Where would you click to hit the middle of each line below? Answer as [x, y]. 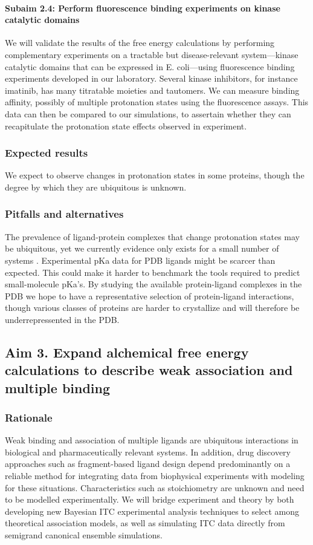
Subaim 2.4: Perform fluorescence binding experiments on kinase [143, 8]
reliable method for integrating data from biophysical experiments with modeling [155, 476]
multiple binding [58, 387]
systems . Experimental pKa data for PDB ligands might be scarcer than [140, 260]
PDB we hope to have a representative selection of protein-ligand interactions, [150, 295]
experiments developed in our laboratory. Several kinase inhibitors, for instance [151, 78]
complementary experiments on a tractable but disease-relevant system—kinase [152, 54]
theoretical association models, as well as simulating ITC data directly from [145, 523]
